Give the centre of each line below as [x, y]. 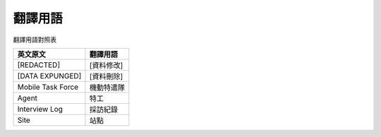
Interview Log [40, 109]
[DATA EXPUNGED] [49, 76]
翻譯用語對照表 [35, 40]
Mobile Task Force [48, 87]
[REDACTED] [38, 65]
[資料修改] [106, 65]
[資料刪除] [106, 76]
